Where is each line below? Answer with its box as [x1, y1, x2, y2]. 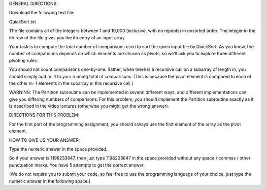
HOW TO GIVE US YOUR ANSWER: [9, 137, 80, 143]
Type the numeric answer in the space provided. [9, 146, 108, 152]
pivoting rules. [9, 57, 38, 63]
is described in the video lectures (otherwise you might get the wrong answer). [9, 103, 169, 109]
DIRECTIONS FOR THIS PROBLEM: [9, 112, 80, 118]
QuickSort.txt [9, 19, 36, 25]
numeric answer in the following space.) [9, 178, 91, 184]
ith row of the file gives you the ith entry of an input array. [9, 34, 126, 40]
